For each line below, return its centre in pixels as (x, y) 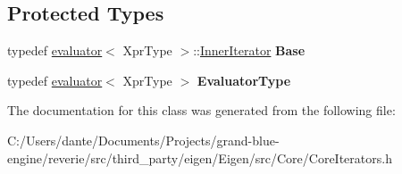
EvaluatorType (244, 80)
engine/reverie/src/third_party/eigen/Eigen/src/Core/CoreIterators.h (200, 157)
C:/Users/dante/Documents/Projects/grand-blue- (143, 140)
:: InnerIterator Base (249, 50)
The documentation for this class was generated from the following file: (201, 110)
